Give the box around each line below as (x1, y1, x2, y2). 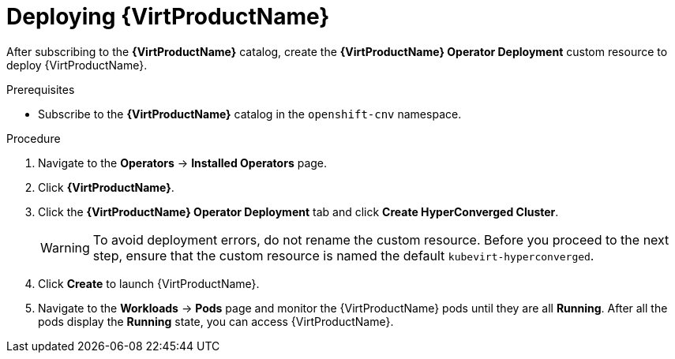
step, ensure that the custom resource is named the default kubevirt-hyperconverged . (92, 247, 594, 264)
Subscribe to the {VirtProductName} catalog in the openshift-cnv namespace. (38, 107, 462, 121)
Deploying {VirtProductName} (6, 3, 330, 30)
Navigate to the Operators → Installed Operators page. (38, 155, 328, 170)
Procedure (6, 131, 61, 145)
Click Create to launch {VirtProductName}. (38, 276, 260, 290)
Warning (40, 239, 90, 256)
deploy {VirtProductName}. (6, 58, 148, 72)
